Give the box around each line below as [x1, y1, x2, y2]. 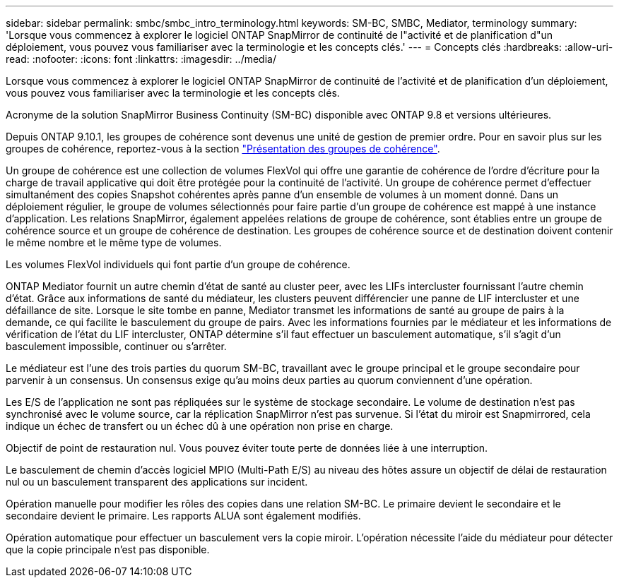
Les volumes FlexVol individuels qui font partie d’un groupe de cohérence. [6, 258, 350, 270]
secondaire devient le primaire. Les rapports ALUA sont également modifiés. [6, 510, 361, 522]
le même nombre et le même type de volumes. [6, 236, 222, 248]
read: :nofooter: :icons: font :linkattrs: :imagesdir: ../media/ [6, 53, 276, 65]
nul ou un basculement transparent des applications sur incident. [6, 476, 308, 488]
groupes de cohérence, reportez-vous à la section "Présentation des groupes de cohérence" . [6, 143, 440, 155]
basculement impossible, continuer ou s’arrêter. [6, 340, 227, 352]
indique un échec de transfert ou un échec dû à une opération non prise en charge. [6, 420, 394, 432]
